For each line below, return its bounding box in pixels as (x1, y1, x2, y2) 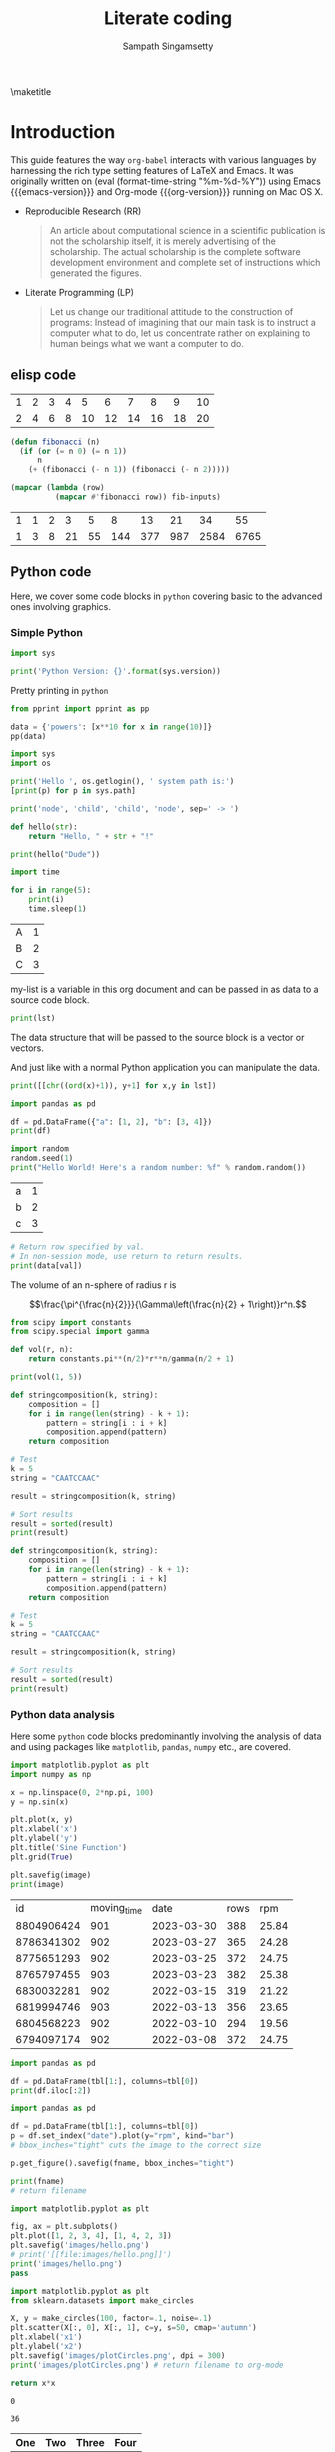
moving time (89, 1900, 143, 1916)
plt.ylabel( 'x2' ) (10, 2342, 83, 2352)
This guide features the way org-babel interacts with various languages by (10, 153, 317, 166)
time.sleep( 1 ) (28, 904, 87, 914)
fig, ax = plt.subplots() (10, 2222, 118, 2232)
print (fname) (10, 2176, 65, 2186)
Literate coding (103, 7, 233, 30)
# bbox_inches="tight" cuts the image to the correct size (10, 2140, 262, 2151)
